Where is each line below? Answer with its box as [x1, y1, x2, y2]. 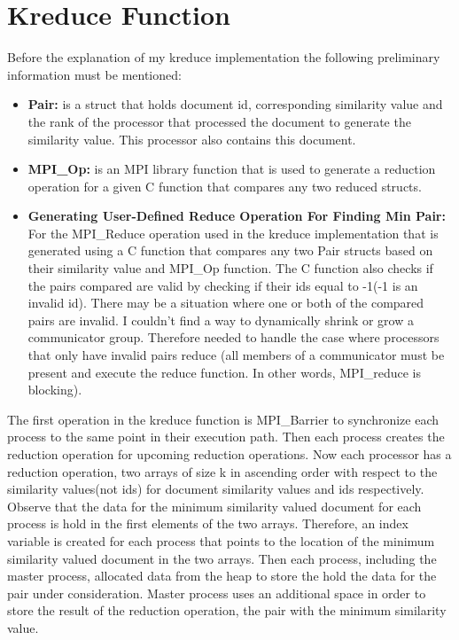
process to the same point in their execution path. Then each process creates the [7, 427, 445, 446]
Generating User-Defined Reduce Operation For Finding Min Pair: [27, 207, 446, 225]
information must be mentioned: [7, 65, 182, 83]
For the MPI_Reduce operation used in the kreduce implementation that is [27, 223, 439, 242]
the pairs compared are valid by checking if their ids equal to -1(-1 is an [27, 276, 418, 294]
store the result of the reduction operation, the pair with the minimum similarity [7, 601, 447, 620]
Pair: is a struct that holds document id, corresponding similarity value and [27, 95, 443, 113]
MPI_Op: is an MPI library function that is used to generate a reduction [27, 160, 436, 178]
